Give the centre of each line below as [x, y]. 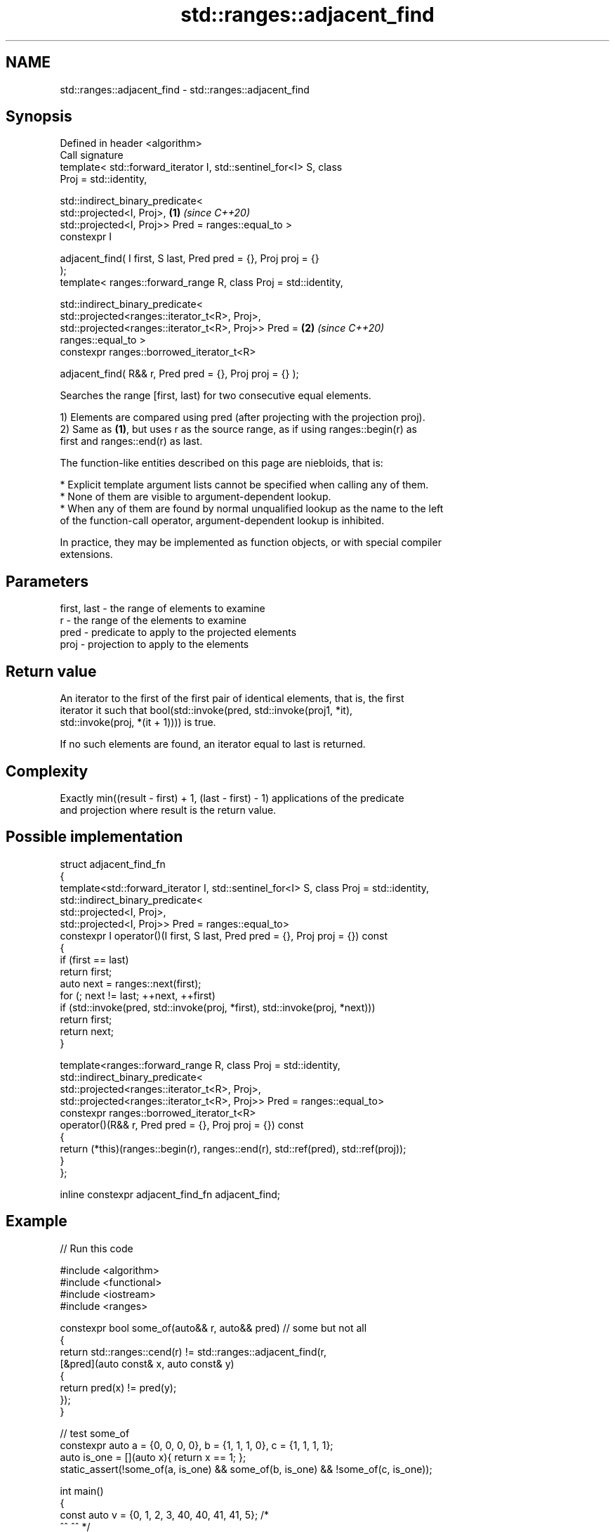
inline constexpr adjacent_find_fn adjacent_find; [170, 1194]
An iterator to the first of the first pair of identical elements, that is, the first [232, 699]
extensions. [86, 554]
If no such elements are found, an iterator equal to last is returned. [213, 744]
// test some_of [95, 1433]
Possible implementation [94, 837]
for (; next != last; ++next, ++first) [138, 995]
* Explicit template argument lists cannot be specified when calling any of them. [244, 485]
